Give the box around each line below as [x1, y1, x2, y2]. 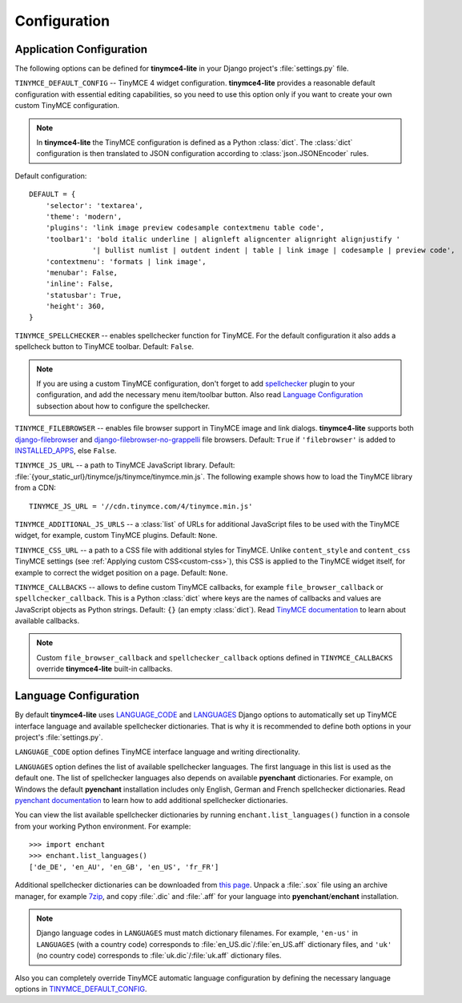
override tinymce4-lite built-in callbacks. [36, 664, 173, 674]
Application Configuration [14, 42, 148, 56]
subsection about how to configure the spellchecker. [36, 401, 211, 411]
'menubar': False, [45, 268, 119, 277]
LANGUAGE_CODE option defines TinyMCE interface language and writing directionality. [14, 747, 300, 756]
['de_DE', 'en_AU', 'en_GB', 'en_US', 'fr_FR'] [29, 862, 219, 872]
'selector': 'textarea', [45, 201, 143, 210]
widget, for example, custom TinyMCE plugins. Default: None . [14, 531, 218, 540]
